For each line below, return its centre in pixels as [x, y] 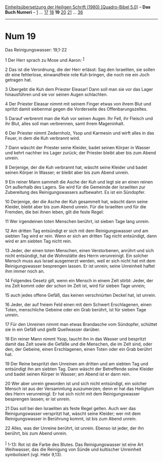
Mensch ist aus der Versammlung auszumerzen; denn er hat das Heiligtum [80, 389]
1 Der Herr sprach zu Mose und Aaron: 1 [45, 59]
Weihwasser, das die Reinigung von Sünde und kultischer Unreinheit [73, 449]
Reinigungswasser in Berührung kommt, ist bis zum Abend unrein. [71, 419]
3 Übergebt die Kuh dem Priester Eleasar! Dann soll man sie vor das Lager [79, 89]
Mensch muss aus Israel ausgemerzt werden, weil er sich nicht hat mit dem [80, 261]
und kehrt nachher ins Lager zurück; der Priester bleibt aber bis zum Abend [81, 153]
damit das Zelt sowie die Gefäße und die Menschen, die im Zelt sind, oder [79, 344]
